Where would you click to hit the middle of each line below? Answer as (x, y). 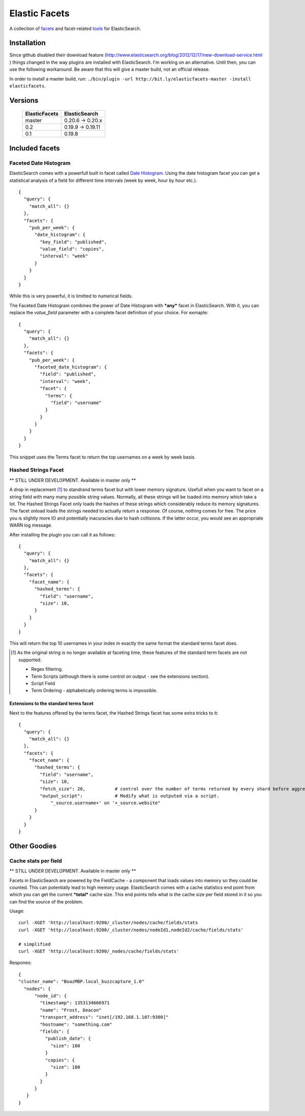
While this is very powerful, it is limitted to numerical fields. (71, 296)
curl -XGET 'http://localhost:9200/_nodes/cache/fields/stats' (99, 951)
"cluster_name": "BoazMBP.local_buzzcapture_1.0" (82, 982)
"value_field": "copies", (72, 249)
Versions (24, 100)
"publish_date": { (68, 1039)
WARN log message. (31, 525)
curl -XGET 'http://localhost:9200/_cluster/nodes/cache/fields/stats (108, 923)
